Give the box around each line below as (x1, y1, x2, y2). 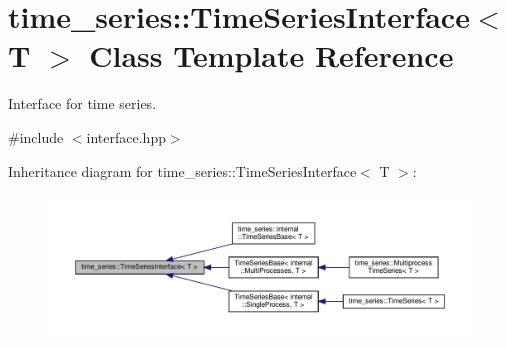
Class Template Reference (89, 35, 454, 76)
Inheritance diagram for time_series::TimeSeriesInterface (8, 160, 357, 181)
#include (8, 126, 64, 147)
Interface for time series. (8, 93, 157, 114)
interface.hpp (86, 126, 166, 147)
